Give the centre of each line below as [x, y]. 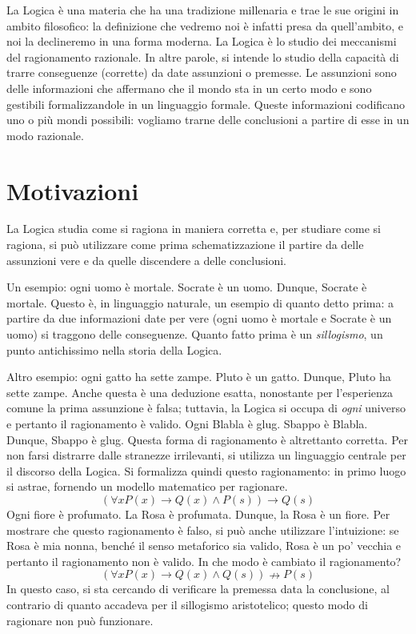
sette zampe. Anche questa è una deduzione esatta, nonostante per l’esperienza [200, 392]
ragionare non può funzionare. [80, 620]
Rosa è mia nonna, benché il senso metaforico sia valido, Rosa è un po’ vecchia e [204, 546]
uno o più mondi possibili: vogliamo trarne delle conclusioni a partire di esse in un [208, 120]
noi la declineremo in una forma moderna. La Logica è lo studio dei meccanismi [202, 41]
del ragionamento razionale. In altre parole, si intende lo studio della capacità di [203, 56]
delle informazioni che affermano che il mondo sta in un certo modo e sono [189, 88]
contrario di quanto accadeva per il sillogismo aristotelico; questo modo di [187, 604]
